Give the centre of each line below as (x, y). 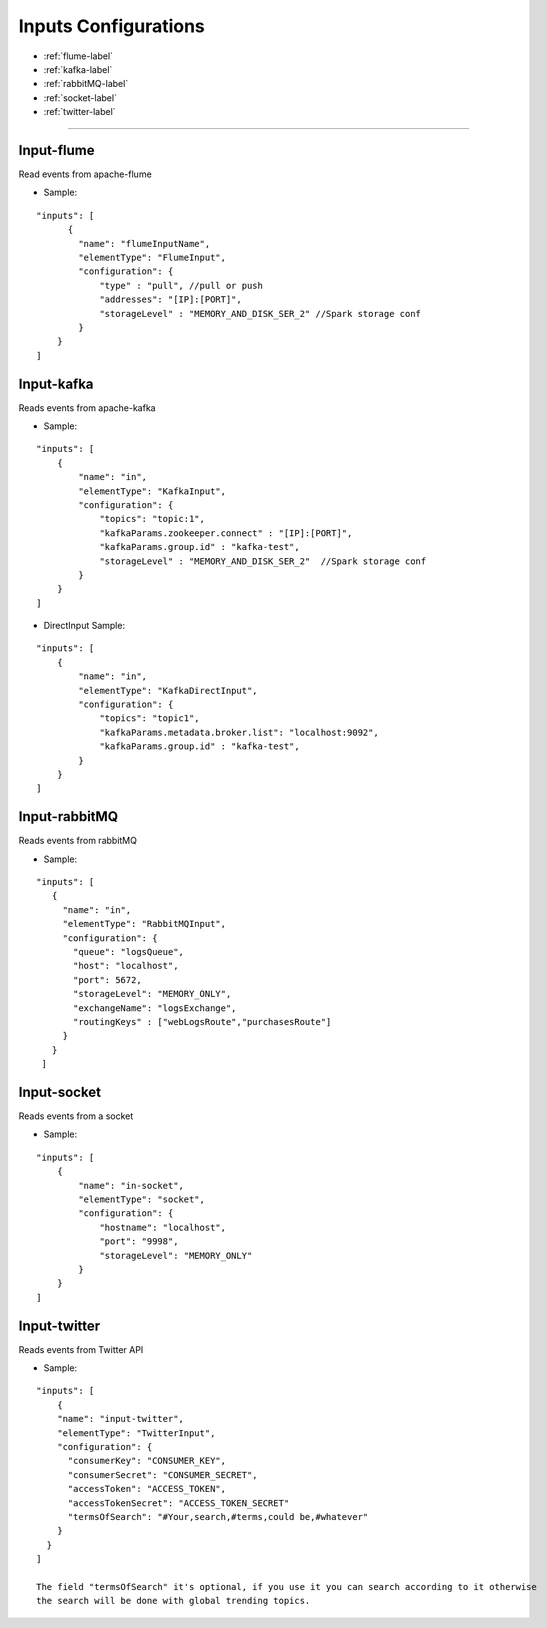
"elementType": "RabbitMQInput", (144, 924)
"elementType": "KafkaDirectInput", (168, 690)
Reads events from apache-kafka (87, 407)
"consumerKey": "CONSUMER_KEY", (147, 1461)
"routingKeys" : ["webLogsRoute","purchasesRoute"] (202, 1021)
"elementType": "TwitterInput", (136, 1433)
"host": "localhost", (126, 966)
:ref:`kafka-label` (78, 69)
